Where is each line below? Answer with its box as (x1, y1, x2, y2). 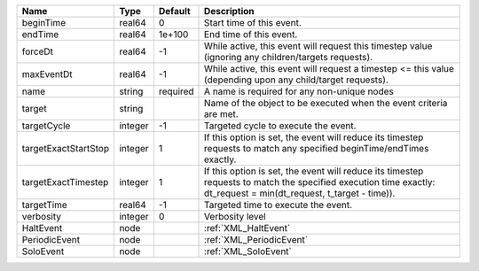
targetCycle (21, 120, 71, 132)
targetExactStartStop (21, 143, 110, 154)
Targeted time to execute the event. (204, 199, 352, 211)
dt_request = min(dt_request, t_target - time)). (204, 187, 396, 199)
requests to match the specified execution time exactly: (204, 176, 436, 188)
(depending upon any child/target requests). (204, 74, 389, 86)
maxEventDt (21, 68, 73, 80)
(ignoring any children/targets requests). (204, 51, 373, 63)
